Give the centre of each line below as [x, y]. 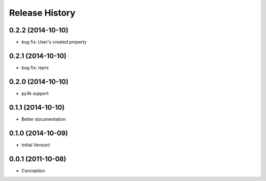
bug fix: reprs [35, 67]
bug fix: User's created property [54, 42]
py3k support [35, 93]
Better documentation [44, 119]
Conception [33, 170]
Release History [42, 13]
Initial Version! [36, 145]
